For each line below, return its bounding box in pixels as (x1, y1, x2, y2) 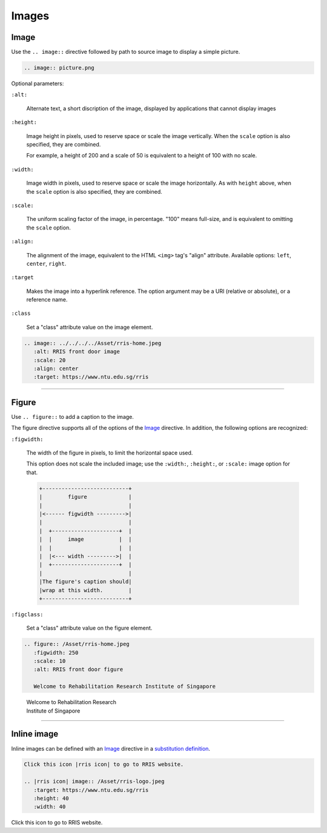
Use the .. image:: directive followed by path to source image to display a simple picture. (11, 48, 240, 56)
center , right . (26, 260, 67, 267)
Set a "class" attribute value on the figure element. (26, 624, 153, 632)
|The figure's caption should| (39, 578, 133, 585)
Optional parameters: (11, 80, 64, 87)
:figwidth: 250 (33, 649, 79, 656)
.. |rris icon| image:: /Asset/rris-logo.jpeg (24, 778, 165, 785)
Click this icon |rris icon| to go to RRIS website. (24, 761, 184, 768)
